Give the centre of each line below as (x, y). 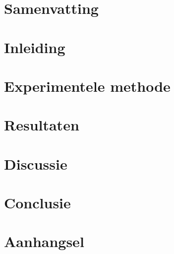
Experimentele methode (87, 86)
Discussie (36, 163)
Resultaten (42, 125)
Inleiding (35, 47)
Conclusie (37, 203)
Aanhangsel (44, 241)
